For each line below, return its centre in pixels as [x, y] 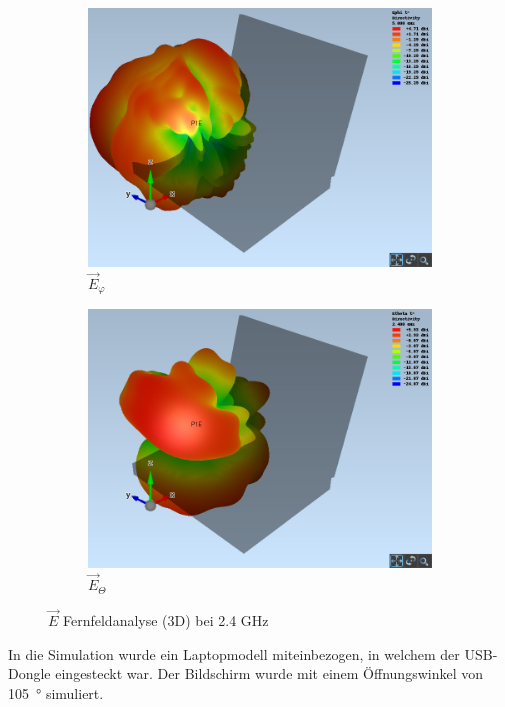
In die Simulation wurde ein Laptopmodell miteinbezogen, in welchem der [234, 653]
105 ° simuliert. [56, 692]
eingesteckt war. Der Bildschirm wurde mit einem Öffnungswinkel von [269, 673]
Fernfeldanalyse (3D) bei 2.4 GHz [166, 619]
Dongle [29, 673]
